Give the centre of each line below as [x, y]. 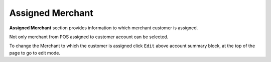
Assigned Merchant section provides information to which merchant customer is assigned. [104, 28]
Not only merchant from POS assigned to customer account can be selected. [89, 37]
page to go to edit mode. [35, 53]
